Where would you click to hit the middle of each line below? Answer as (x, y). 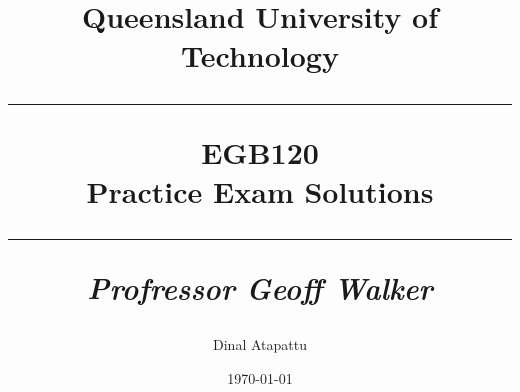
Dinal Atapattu (260, 344)
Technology (260, 55)
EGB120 (260, 151)
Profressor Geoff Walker (260, 287)
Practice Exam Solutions (260, 190)
